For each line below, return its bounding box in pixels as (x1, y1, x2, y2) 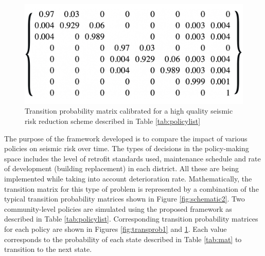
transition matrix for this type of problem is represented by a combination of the (4, 183, 259, 194)
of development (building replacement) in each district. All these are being (4, 163, 239, 174)
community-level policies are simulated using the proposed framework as (4, 203, 232, 214)
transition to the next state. (4, 244, 92, 254)
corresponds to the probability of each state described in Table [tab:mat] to (4, 233, 242, 244)
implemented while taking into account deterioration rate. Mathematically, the (4, 173, 252, 184)
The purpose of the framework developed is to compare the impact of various (4, 133, 248, 143)
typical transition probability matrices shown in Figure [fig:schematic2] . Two (4, 193, 245, 204)
